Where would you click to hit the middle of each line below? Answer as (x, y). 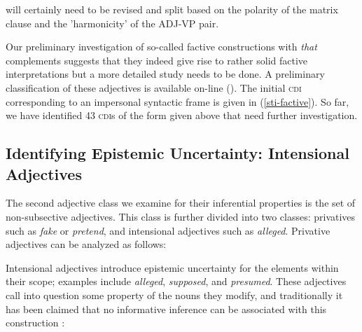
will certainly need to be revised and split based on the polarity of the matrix (172, 9)
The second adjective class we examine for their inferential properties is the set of (181, 203)
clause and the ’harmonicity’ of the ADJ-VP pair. (112, 23)
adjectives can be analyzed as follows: (86, 244)
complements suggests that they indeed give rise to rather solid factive (157, 60)
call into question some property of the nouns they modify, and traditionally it (174, 295)
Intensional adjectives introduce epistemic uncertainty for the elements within (172, 267)
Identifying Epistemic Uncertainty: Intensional (177, 153)
